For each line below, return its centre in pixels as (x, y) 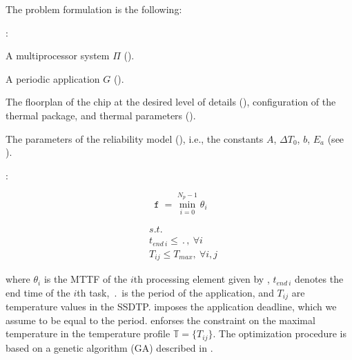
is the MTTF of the (86, 279)
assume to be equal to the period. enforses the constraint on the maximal (160, 320)
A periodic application (53, 78)
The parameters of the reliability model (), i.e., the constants (135, 138)
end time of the (38, 292)
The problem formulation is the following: (94, 9)
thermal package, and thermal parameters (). (101, 115)
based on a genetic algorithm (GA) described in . (109, 347)
